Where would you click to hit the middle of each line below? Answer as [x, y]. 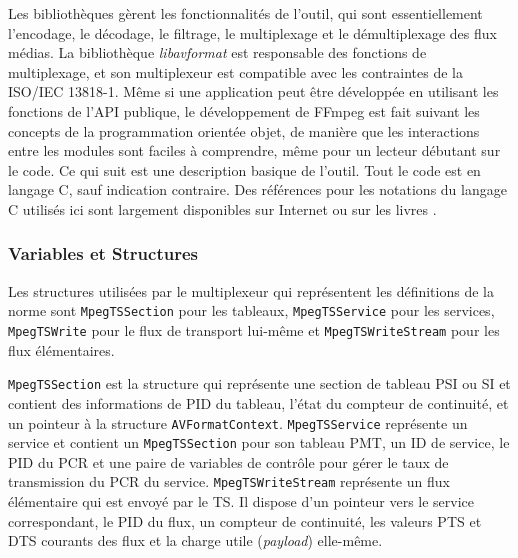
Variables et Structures [103, 253]
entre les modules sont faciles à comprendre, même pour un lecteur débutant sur [254, 150]
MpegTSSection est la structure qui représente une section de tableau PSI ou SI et [259, 383]
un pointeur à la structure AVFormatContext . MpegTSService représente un [238, 422]
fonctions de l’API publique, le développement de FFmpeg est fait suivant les [244, 110]
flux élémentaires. [61, 349]
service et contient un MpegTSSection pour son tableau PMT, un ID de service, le [259, 442]
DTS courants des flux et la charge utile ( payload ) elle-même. [195, 540]
